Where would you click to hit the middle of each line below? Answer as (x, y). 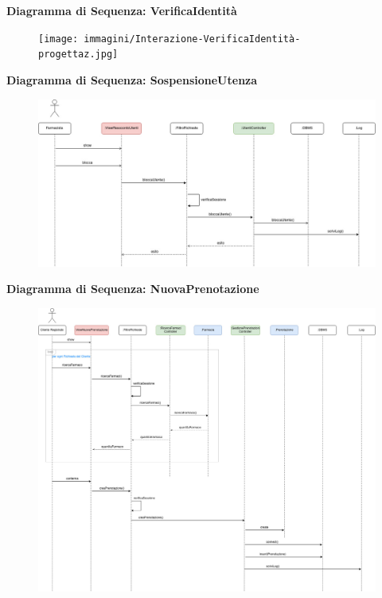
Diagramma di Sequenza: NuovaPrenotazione (133, 289)
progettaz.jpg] (78, 55)
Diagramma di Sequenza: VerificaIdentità (122, 10)
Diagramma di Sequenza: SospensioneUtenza (132, 79)
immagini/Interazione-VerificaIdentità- (192, 39)
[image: (58, 39)
